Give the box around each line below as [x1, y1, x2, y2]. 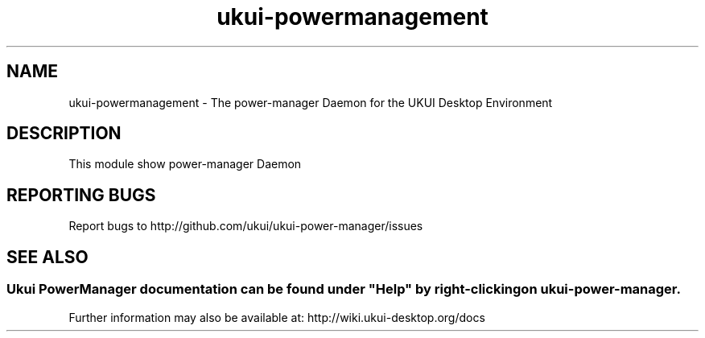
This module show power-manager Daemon [68, 157, 302, 171]
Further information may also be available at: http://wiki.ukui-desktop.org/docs [68, 310, 485, 324]
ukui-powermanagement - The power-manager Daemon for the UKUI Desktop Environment [68, 95, 553, 109]
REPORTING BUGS [6, 184, 156, 205]
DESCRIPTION [6, 123, 122, 144]
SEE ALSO [6, 246, 89, 267]
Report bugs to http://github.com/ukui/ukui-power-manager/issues [68, 219, 423, 233]
